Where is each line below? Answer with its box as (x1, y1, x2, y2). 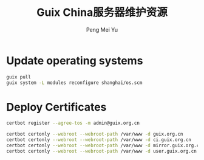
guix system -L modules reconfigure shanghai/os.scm (6, 80, 143, 86)
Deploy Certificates (6, 100, 107, 114)
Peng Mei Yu (86, 26, 118, 33)
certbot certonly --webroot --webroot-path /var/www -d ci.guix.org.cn (6, 137, 191, 143)
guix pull (6, 74, 32, 80)
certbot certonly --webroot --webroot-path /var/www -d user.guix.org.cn (6, 148, 197, 154)
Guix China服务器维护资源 (36, 5, 168, 19)
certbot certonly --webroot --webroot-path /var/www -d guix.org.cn (6, 131, 183, 137)
